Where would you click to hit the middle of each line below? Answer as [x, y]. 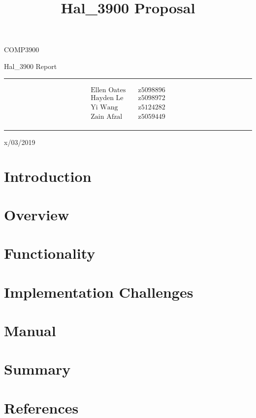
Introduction [48, 176]
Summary [37, 369]
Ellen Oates [108, 90]
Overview [37, 214]
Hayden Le [107, 98]
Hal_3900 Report [31, 66]
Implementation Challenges [99, 292]
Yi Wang [104, 107]
